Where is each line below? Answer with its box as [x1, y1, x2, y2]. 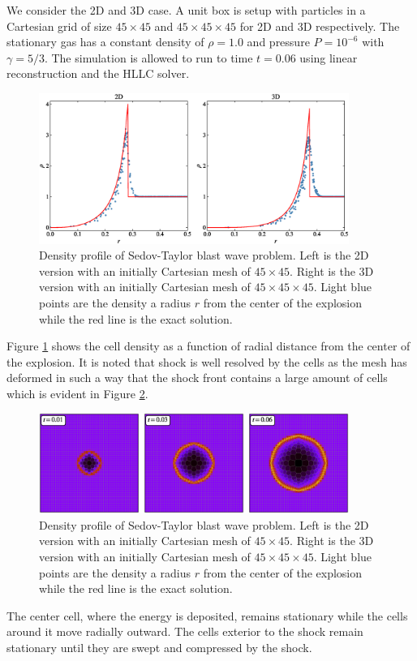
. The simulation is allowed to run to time [44, 49, 253, 66]
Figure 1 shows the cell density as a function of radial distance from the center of [6, 337, 411, 354]
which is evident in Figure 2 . [6, 384, 148, 401]
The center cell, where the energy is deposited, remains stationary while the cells [6, 607, 408, 624]
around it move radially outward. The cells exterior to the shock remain [6, 623, 363, 640]
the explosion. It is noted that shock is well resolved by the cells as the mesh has [6, 353, 407, 370]
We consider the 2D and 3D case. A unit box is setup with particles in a [6, 2, 366, 18]
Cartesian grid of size [6, 17, 112, 34]
